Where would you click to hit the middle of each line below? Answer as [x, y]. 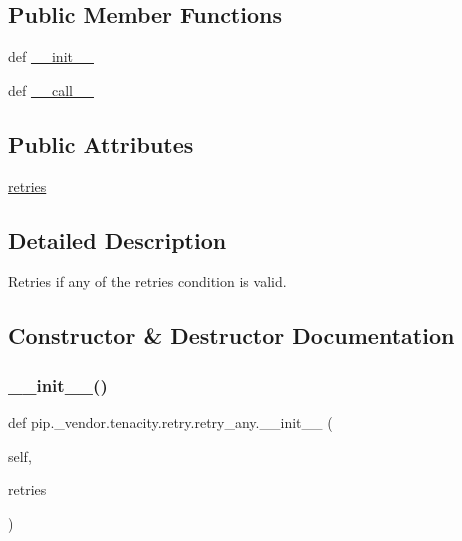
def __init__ [51, 56]
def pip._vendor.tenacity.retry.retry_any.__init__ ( [170, 421]
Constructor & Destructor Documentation [231, 335]
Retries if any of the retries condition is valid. [147, 281]
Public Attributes [101, 143]
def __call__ [51, 89]
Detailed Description [117, 239]
